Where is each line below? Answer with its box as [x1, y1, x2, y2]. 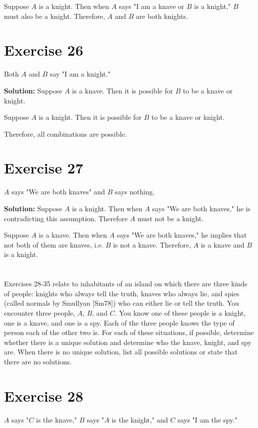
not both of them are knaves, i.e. [4, 239, 104, 250]
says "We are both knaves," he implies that [117, 230, 247, 240]
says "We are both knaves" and [11, 186, 105, 197]
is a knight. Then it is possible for [39, 112, 142, 122]
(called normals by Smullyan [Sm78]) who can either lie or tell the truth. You [4, 298, 239, 308]
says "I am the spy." [177, 414, 238, 425]
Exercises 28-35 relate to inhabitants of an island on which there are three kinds [4, 278, 248, 289]
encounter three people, [4, 307, 75, 318]
